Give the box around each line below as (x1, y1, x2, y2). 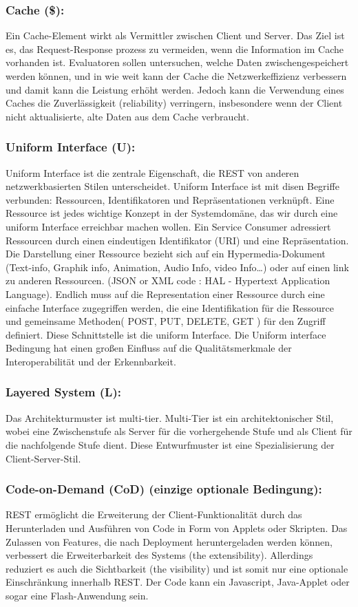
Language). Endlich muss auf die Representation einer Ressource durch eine (6, 286, 325, 301)
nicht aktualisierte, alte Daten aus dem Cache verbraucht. (6, 109, 249, 123)
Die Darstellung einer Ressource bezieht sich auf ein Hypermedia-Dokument (6, 246, 326, 261)
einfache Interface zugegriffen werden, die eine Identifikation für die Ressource (6, 300, 334, 315)
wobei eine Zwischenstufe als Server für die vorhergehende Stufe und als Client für (6, 424, 352, 438)
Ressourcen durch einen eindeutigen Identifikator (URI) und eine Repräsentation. (6, 233, 349, 247)
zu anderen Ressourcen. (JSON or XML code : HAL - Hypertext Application (6, 273, 330, 288)
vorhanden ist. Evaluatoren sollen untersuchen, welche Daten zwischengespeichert (6, 55, 349, 70)
